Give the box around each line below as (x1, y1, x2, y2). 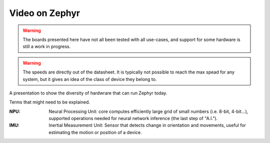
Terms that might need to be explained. (9, 99, 90, 105)
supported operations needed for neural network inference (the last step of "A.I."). (48, 115, 218, 121)
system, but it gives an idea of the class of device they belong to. (22, 76, 157, 82)
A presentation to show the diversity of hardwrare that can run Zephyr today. (9, 90, 167, 96)
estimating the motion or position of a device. (48, 129, 142, 135)
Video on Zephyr (9, 7, 80, 18)
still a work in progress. (22, 43, 71, 49)
